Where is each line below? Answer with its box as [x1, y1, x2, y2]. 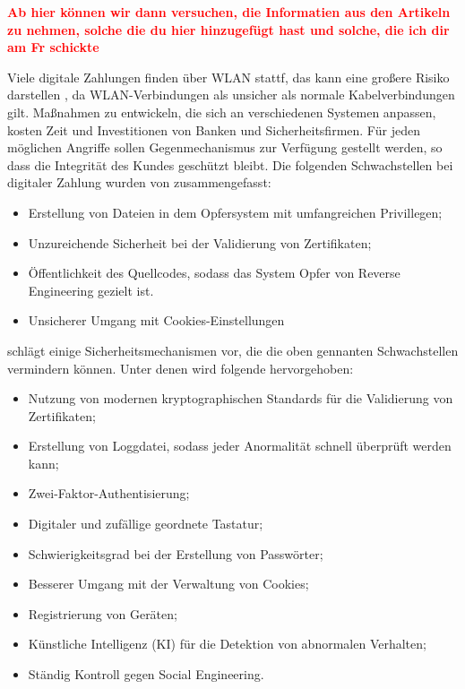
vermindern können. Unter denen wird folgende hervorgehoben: [7, 358, 354, 377]
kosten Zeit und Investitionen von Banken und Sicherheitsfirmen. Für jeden [7, 120, 420, 139]
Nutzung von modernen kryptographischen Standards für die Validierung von [28, 389, 453, 408]
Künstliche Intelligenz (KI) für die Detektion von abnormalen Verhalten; [28, 634, 426, 653]
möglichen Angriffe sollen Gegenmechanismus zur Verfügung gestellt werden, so [7, 138, 443, 157]
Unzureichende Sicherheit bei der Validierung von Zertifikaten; [28, 233, 372, 252]
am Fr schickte [7, 38, 99, 56]
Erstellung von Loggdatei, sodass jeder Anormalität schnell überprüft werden [28, 436, 452, 455]
